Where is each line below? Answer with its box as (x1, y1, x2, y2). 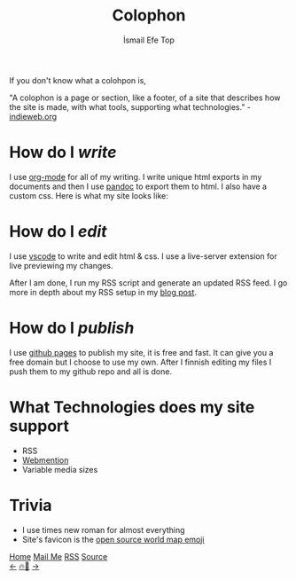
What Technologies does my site (9, 396, 255, 417)
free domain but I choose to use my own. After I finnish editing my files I (9, 357, 272, 367)
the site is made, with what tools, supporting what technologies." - (9, 101, 251, 112)
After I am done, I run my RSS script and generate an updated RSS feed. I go (9, 277, 288, 288)
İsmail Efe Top (122, 35, 175, 45)
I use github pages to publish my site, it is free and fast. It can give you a (9, 347, 274, 357)
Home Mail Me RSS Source (9, 551, 108, 561)
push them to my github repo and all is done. (9, 365, 173, 377)
